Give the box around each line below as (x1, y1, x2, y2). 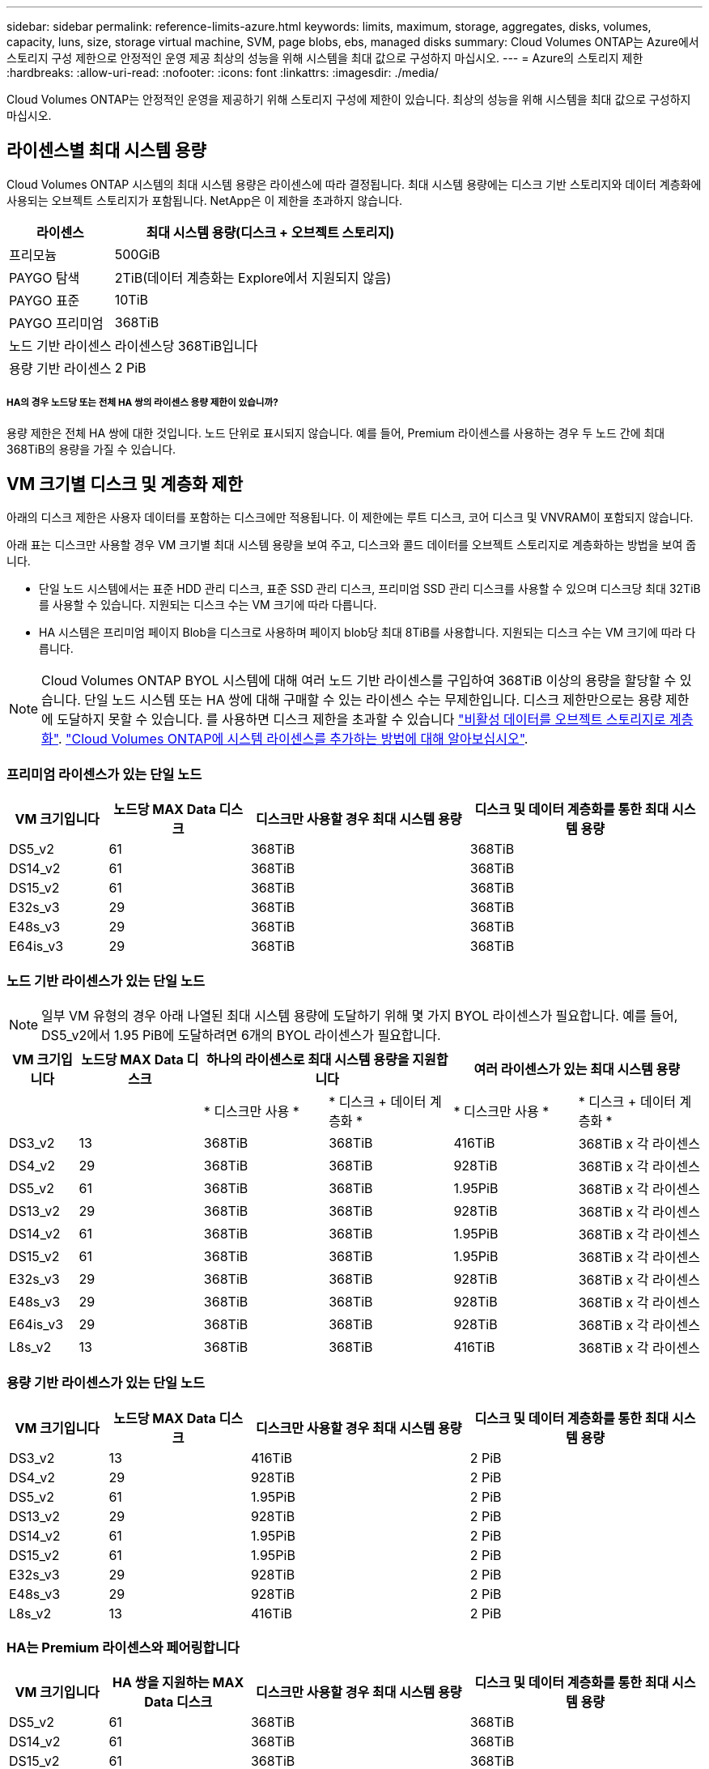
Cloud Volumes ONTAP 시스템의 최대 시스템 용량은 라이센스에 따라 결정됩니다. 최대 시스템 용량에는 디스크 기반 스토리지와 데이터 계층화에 (6, 177, 702, 191)
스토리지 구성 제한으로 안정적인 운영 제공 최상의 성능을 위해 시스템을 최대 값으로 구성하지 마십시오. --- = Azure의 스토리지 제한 (6, 51, 643, 65)
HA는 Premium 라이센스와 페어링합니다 (6, 1639, 240, 1656)
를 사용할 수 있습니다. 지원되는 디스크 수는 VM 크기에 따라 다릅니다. (39, 598, 377, 612)
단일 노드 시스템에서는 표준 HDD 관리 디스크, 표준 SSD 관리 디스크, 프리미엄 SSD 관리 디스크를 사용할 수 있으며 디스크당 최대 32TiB (39, 582, 701, 596)
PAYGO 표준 (9, 292, 80, 309)
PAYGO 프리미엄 (9, 314, 104, 331)
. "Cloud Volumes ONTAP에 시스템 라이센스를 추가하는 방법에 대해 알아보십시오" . (57, 731, 529, 748)
